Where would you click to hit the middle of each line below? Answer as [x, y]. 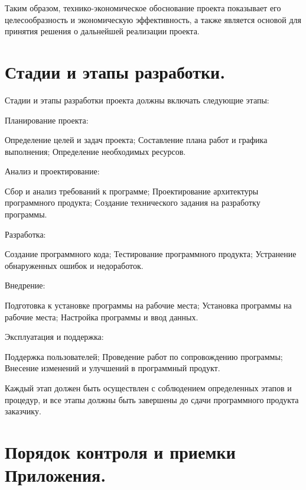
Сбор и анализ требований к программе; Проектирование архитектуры [132, 191]
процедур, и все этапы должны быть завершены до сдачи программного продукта [152, 399]
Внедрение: [25, 285]
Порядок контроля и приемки [120, 451]
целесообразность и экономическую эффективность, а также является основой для [153, 19]
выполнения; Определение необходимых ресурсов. [95, 151]
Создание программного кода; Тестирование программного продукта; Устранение [151, 254]
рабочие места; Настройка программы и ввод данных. [102, 317]
